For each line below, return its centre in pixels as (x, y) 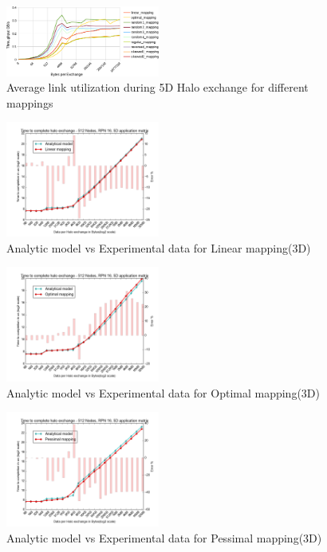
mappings (30, 102)
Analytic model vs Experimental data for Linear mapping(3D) (159, 247)
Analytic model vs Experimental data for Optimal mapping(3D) (163, 392)
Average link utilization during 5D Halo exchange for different (158, 87)
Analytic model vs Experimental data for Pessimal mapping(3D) (164, 537)
